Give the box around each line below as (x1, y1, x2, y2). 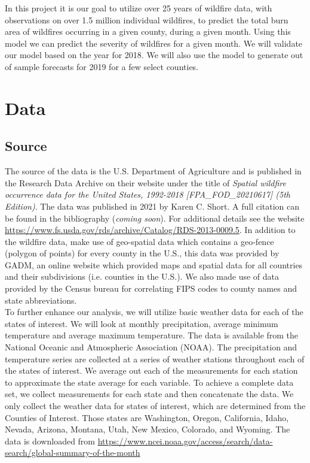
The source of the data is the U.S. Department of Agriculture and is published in (5, 165, 302, 177)
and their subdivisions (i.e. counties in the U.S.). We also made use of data (5, 270, 280, 283)
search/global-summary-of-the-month (5, 446, 140, 459)
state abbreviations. (5, 293, 77, 306)
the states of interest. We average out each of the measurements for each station (5, 364, 298, 377)
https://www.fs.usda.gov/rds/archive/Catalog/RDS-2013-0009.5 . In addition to (5, 223, 296, 236)
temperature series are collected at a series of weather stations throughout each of (5, 352, 305, 365)
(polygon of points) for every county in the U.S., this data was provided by (5, 247, 280, 259)
